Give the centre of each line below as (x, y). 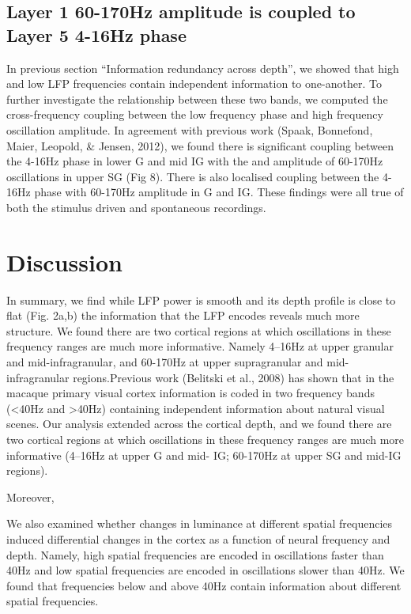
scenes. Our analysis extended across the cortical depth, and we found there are (199, 424)
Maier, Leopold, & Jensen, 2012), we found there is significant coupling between (200, 145)
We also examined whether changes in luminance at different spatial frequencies (200, 523)
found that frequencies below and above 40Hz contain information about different (204, 585)
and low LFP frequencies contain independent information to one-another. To (194, 83)
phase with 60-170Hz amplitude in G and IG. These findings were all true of (219, 192)
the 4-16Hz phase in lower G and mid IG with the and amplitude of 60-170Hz (195, 161)
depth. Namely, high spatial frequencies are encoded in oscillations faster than (195, 554)
